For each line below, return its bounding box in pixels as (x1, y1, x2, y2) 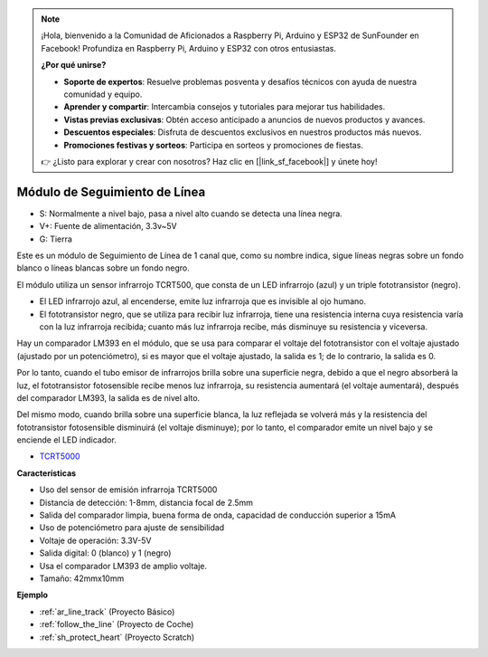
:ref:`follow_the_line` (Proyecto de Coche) (39, 619, 194, 630)
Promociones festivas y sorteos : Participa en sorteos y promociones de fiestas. (63, 139, 363, 150)
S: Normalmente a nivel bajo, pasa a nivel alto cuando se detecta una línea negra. (39, 208, 343, 219)
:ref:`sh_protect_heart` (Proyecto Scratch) (39, 632, 195, 643)
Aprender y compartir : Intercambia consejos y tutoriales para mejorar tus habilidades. (63, 101, 386, 112)
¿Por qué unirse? (41, 60, 107, 71)
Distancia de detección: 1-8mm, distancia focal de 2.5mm (39, 497, 253, 508)
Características (16, 467, 77, 479)
